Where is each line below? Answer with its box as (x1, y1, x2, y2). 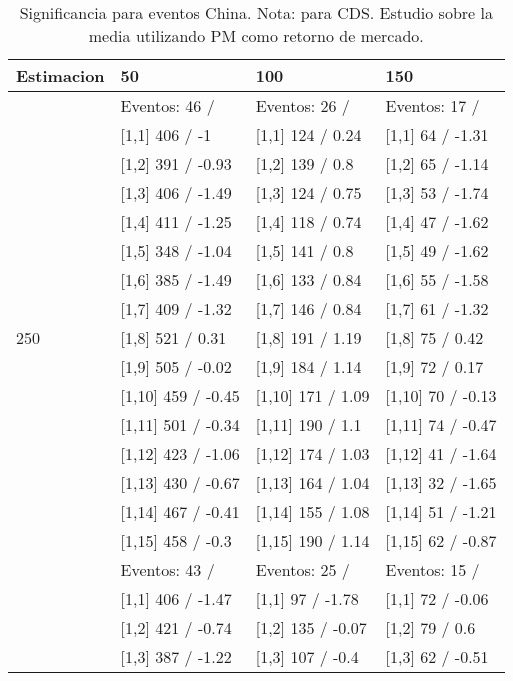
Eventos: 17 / (385, 94, 480, 117)
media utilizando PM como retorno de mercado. (88, 24, 424, 47)
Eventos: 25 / (255, 558, 350, 581)
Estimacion (16, 64, 105, 87)
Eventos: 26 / (255, 94, 350, 117)
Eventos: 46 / (120, 94, 215, 117)
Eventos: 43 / (120, 558, 215, 581)
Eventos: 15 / (385, 558, 480, 581)
